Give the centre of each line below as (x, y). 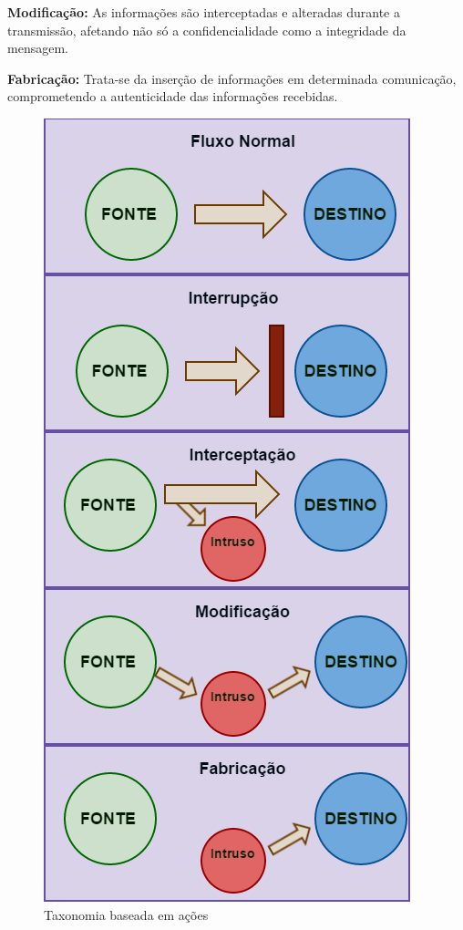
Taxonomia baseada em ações (126, 914)
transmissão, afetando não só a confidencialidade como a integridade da (207, 30)
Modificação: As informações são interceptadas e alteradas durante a (204, 12)
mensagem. (38, 48)
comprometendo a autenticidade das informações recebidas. (173, 96)
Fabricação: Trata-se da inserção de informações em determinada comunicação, (232, 78)
